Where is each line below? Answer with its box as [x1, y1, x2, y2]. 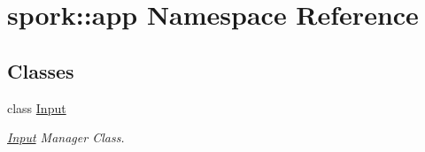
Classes [7, 57, 74, 84]
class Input [7, 98, 66, 117]
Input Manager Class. [7, 128, 125, 147]
